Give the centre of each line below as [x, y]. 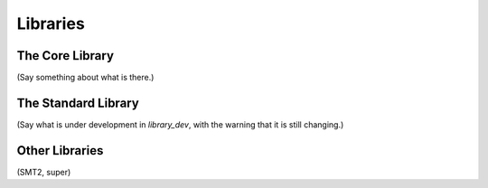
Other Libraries [60, 150]
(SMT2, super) [44, 172]
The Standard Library [78, 103]
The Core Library [66, 56]
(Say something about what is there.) [85, 78]
